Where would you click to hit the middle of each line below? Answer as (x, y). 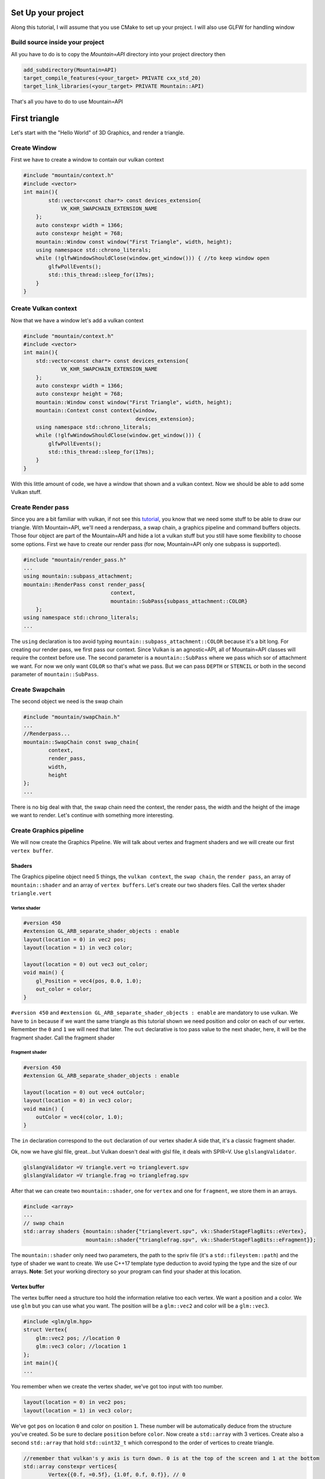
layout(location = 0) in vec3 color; (78, 1101)
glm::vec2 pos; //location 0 (78, 1338)
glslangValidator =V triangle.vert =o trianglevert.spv (106, 1167)
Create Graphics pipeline (47, 830)
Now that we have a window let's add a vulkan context (77, 320)
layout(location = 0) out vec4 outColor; (84, 1092)
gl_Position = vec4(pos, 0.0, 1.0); (89, 981)
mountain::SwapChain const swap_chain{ (81, 742)
